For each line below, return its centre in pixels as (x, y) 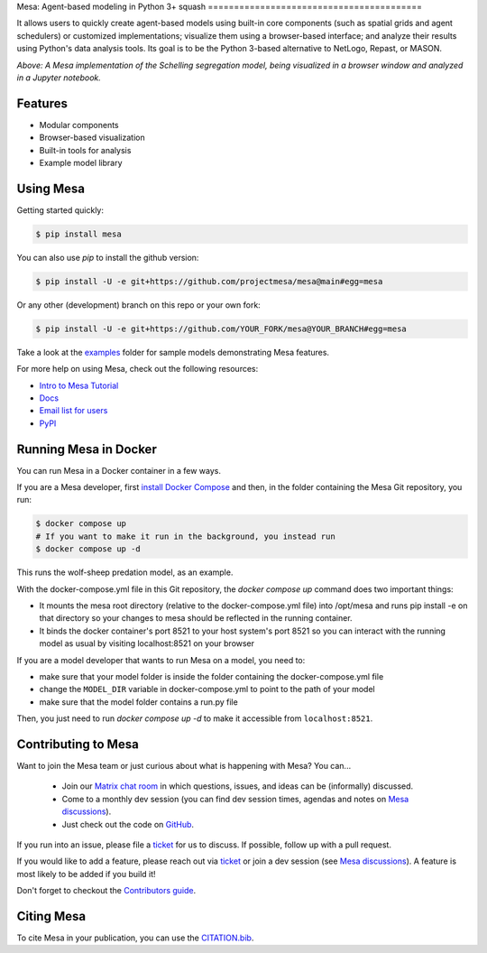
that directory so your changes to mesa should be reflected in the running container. (196, 618)
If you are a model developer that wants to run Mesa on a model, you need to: (161, 660)
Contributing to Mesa (78, 744)
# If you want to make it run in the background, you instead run (185, 536)
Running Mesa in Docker (87, 449)
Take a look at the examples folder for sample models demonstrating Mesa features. (173, 352)
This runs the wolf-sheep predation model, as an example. (125, 572)
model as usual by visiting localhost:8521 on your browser (147, 643)
